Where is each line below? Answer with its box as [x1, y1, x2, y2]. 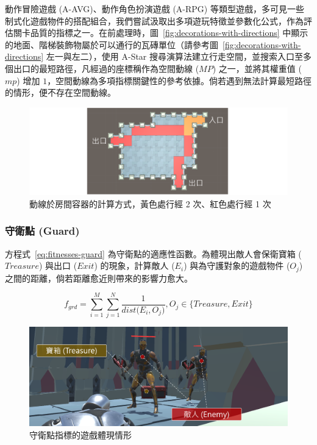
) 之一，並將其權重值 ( [212, 62, 302, 74]
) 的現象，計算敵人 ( [94, 259, 175, 272]
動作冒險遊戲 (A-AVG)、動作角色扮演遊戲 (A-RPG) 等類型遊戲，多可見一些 [5, 2, 304, 15]
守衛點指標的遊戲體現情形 [29, 428, 132, 441]
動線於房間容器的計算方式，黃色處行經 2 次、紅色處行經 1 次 [29, 197, 271, 210]
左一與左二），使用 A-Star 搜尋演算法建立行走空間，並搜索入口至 [46, 50, 304, 63]
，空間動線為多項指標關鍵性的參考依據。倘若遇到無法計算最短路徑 [47, 74, 312, 87]
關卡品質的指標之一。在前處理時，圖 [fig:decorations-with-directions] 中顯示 [13, 26, 308, 39]
